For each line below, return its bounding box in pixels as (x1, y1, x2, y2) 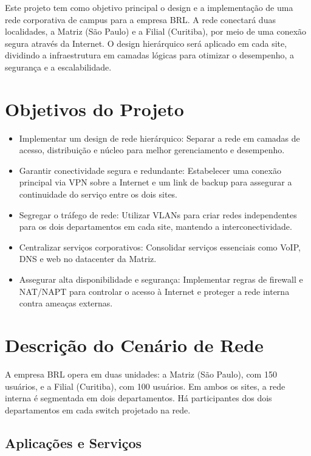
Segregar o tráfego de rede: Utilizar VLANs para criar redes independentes (19, 208, 297, 221)
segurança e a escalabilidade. (5, 60, 112, 73)
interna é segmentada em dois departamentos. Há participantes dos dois (5, 392, 272, 404)
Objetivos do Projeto (5, 96, 184, 121)
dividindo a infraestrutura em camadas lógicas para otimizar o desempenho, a (5, 49, 295, 61)
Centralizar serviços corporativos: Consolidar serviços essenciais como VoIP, (19, 240, 301, 253)
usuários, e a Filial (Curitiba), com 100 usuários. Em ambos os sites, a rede (5, 379, 285, 392)
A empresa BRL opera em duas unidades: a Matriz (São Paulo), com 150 (5, 367, 277, 380)
